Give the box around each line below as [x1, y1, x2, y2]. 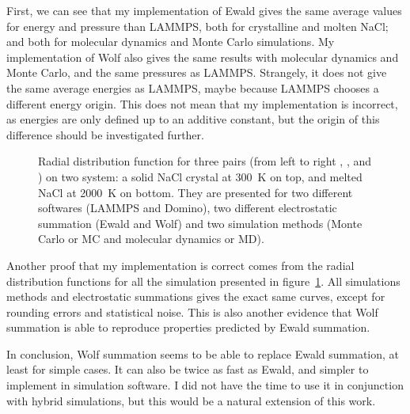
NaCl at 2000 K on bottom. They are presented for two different [38, 184, 353, 200]
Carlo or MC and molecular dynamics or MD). [38, 230, 264, 247]
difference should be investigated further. [6, 126, 204, 142]
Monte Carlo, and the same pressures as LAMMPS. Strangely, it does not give [6, 64, 387, 81]
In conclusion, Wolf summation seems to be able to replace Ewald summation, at [6, 345, 400, 362]
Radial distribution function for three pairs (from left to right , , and [38, 153, 372, 169]
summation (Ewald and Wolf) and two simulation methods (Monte [38, 215, 363, 231]
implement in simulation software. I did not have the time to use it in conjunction [6, 377, 404, 393]
